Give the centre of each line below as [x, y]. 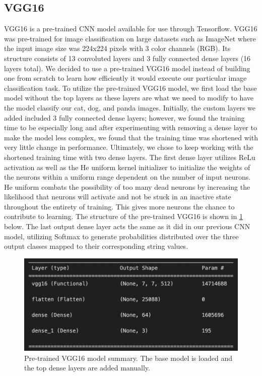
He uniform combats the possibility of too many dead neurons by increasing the [127, 186]
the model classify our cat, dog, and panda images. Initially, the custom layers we [130, 107]
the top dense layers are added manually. [87, 368]
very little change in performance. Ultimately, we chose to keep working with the [129, 147]
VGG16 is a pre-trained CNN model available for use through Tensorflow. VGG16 [131, 29]
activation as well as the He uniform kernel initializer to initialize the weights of [127, 167]
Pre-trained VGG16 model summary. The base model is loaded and [128, 358]
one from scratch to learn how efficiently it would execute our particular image [125, 78]
